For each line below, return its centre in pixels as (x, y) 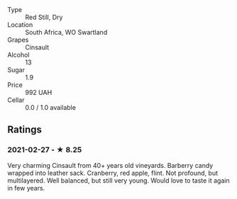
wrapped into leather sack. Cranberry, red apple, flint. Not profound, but (113, 173)
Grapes (18, 40)
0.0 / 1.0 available (51, 107)
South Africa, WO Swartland (66, 32)
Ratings (25, 130)
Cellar (16, 100)
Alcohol (18, 55)
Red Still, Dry (44, 17)
